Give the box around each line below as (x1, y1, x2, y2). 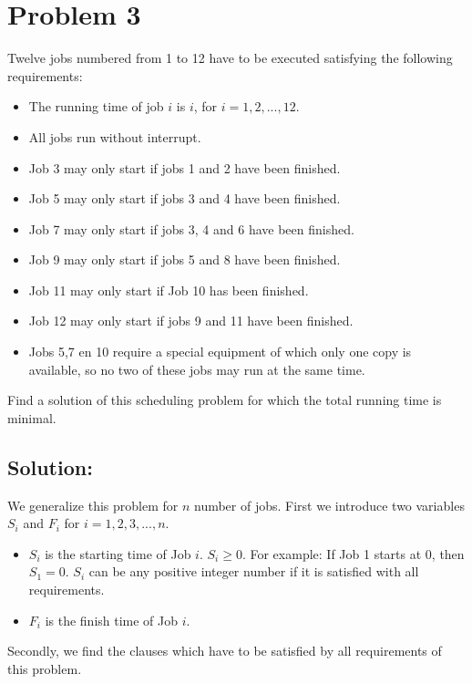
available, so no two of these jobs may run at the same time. (28, 359, 365, 378)
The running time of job (28, 97, 164, 116)
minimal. (7, 408, 56, 427)
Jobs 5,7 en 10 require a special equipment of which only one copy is (28, 342, 412, 361)
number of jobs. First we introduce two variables (193, 495, 465, 514)
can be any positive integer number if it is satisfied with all (88, 562, 419, 581)
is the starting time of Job (45, 544, 191, 563)
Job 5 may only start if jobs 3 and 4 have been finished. (28, 189, 341, 208)
